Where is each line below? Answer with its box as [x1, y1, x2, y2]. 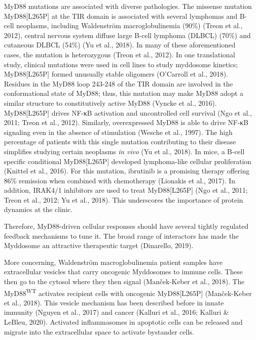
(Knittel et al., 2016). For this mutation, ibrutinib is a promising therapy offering [4, 166, 250, 176]
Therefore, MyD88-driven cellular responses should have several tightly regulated [4, 221, 249, 231]
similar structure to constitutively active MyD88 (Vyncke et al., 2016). [4, 97, 217, 108]
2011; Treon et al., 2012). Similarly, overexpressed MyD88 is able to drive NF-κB [4, 117, 249, 127]
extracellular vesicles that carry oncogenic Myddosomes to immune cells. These [4, 266, 243, 277]
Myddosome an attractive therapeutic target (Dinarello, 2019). [4, 240, 193, 251]
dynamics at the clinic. [4, 204, 73, 214]
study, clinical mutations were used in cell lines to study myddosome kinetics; [4, 59, 238, 69]
